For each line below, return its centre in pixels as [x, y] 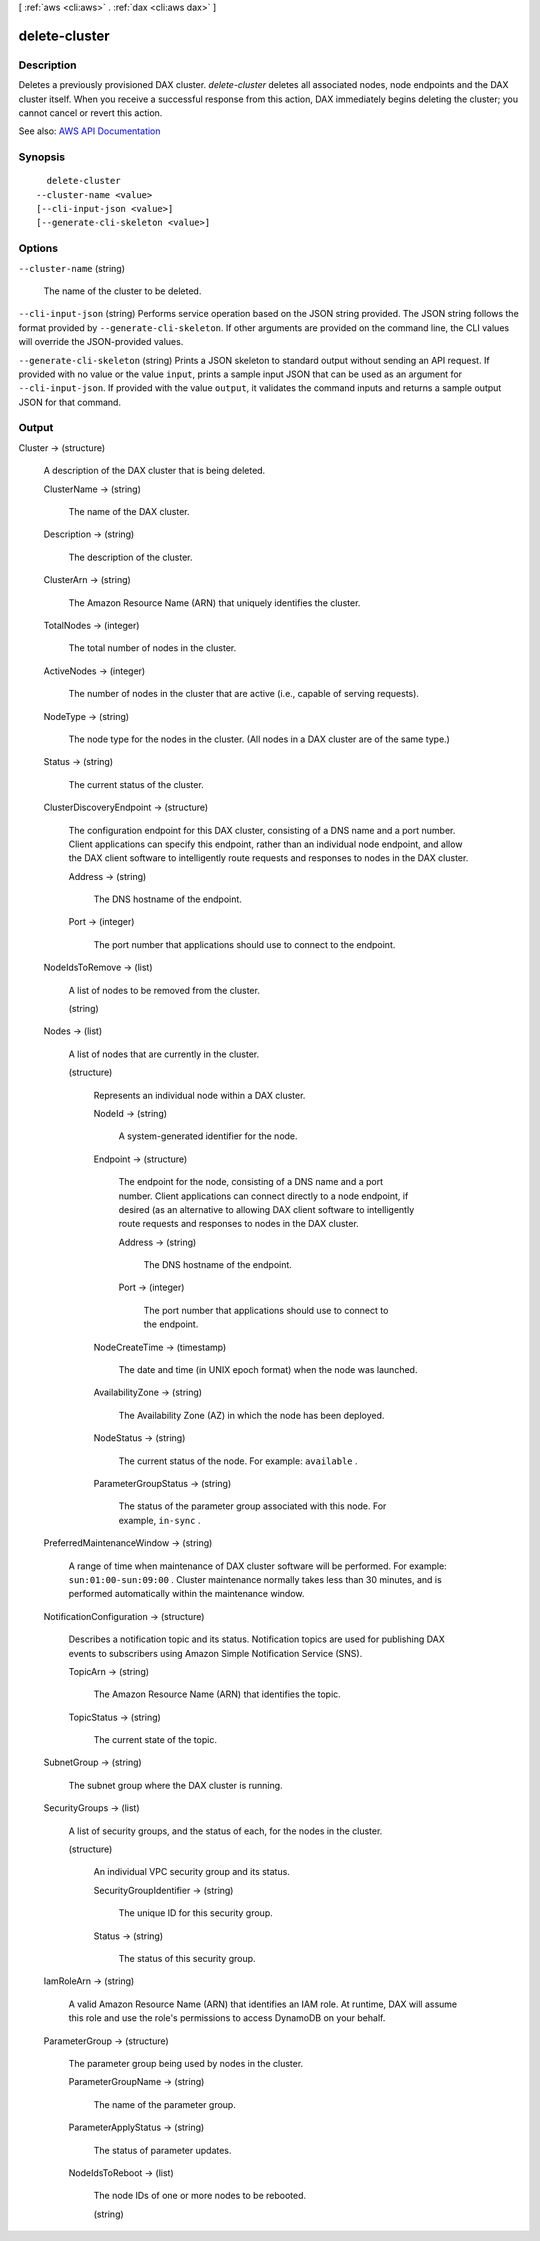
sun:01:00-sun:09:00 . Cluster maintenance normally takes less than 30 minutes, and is [255, 1579]
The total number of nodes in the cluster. [152, 648]
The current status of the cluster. [136, 784]
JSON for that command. [70, 402]
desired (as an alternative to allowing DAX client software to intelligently [266, 1209]
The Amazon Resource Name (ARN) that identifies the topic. [217, 1694]
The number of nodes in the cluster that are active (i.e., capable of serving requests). [244, 694]
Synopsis [41, 157]
